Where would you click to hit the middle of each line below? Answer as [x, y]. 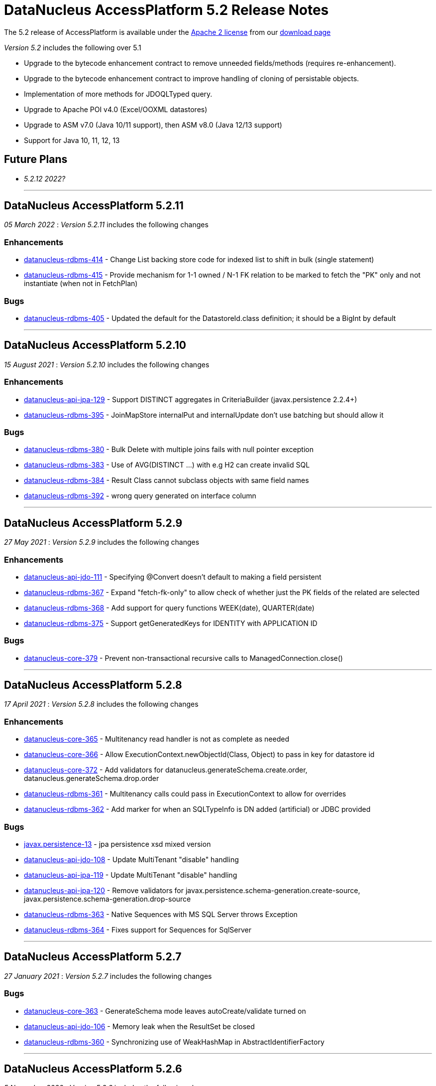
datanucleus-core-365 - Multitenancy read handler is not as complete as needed [157, 739]
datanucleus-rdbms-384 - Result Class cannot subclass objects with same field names [166, 480]
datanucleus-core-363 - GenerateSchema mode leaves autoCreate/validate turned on [165, 1011]
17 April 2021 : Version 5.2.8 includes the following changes [101, 704]
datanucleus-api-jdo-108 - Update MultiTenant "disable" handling [131, 859]
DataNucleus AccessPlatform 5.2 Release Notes [166, 10]
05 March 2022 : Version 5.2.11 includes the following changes [106, 225]
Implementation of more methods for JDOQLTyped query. [118, 94]
